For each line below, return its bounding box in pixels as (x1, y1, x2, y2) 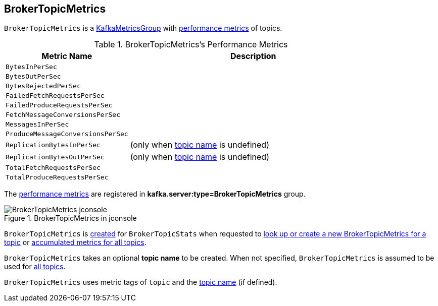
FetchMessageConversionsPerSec (6, 111, 120, 119)
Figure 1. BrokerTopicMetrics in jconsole (4, 214, 137, 223)
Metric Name (41, 51, 92, 62)
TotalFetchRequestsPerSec (6, 164, 101, 172)
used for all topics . (4, 262, 66, 271)
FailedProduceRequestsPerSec (6, 101, 113, 109)
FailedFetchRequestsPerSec (6, 92, 105, 100)
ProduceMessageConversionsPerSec (6, 130, 128, 138)
